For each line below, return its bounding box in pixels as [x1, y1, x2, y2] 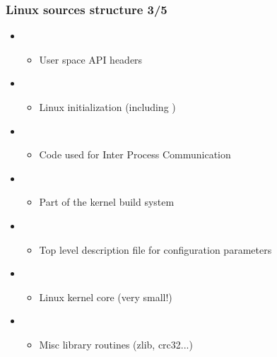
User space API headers [39, 52, 143, 66]
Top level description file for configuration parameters [39, 242, 272, 257]
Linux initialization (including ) [39, 100, 176, 114]
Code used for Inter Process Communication [39, 147, 231, 162]
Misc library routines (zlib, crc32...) [39, 336, 193, 351]
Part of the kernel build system [39, 194, 175, 209]
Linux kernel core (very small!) [39, 289, 172, 304]
